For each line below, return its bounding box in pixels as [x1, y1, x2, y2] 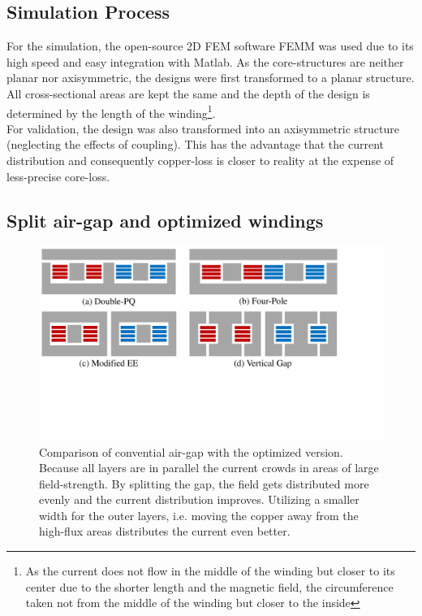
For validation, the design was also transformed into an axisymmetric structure [6, 119, 399, 137]
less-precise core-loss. [6, 167, 110, 184]
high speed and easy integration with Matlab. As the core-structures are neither [6, 53, 404, 70]
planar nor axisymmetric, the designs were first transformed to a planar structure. [6, 69, 415, 86]
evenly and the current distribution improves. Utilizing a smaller [39, 491, 360, 508]
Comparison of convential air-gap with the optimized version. [39, 443, 343, 460]
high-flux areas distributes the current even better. [39, 523, 291, 540]
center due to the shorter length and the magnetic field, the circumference [25, 578, 394, 595]
